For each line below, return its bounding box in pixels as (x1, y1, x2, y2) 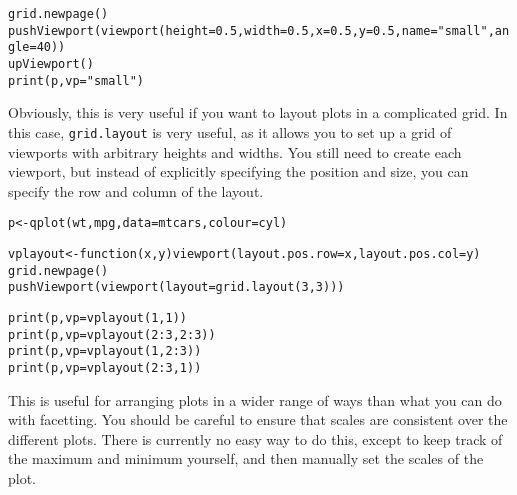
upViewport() (8, 56, 94, 71)
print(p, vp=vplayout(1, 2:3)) (8, 344, 202, 359)
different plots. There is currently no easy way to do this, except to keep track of (8, 428, 503, 449)
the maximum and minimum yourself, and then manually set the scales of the (8, 448, 484, 469)
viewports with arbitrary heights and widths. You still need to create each (8, 141, 462, 162)
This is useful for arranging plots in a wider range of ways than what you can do (8, 389, 502, 410)
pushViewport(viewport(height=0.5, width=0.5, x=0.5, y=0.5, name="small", (8, 23, 495, 38)
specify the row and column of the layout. (8, 180, 264, 201)
